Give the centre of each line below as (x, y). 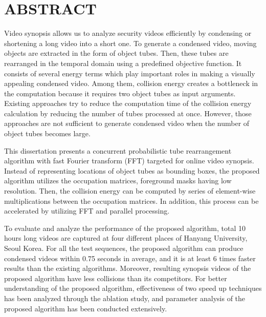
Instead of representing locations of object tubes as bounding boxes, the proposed (132, 170)
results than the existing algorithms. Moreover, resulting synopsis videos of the (128, 268)
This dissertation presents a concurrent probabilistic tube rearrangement (118, 150)
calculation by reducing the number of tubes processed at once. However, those (128, 113)
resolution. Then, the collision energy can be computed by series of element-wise (130, 191)
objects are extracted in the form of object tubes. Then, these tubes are (116, 53)
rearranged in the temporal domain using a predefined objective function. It (123, 63)
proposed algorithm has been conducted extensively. (86, 308)
